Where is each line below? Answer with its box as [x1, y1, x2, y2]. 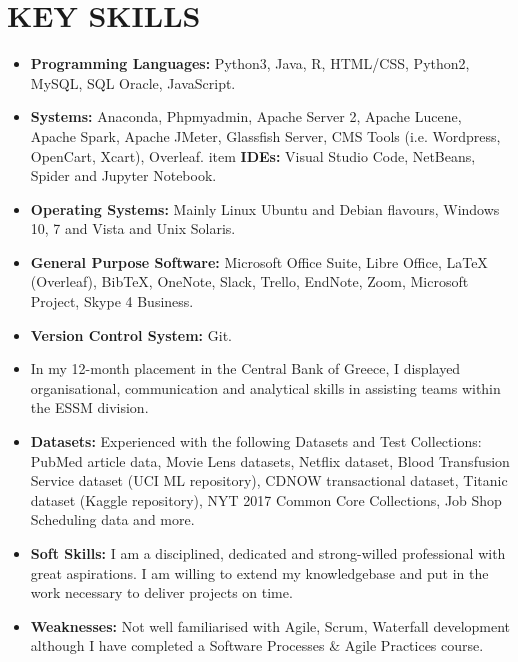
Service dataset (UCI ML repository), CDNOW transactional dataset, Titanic [30, 470, 508, 491]
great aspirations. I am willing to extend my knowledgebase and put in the [30, 562, 489, 583]
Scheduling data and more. [30, 509, 195, 530]
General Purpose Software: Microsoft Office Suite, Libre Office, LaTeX [30, 251, 488, 272]
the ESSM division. [30, 397, 149, 418]
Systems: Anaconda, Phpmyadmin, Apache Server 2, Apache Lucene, [30, 106, 462, 127]
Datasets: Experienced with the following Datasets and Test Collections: [30, 431, 482, 452]
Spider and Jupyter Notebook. [30, 165, 217, 186]
